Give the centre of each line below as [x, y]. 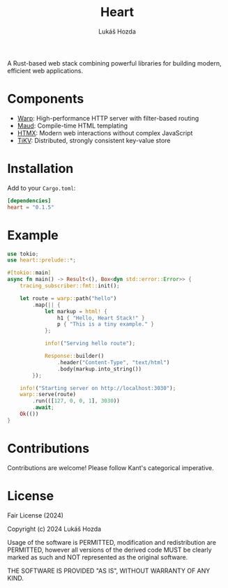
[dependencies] [29, 201]
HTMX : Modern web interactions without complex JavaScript [105, 133]
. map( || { [46, 305]
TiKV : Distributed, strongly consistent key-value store [94, 140]
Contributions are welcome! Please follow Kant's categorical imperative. [111, 467]
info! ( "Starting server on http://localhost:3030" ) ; [98, 388]
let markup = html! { [76, 311]
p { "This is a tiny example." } [106, 324]
